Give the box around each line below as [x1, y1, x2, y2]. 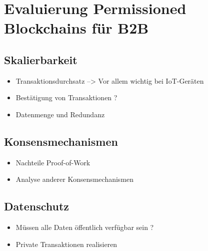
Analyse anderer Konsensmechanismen [15, 174, 134, 184]
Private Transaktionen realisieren [15, 238, 117, 249]
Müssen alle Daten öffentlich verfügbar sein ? [15, 222, 154, 232]
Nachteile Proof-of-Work [15, 157, 90, 167]
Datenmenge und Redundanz [15, 109, 105, 119]
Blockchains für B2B [4, 18, 149, 38]
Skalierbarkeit [4, 52, 77, 67]
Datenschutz [4, 198, 69, 214]
